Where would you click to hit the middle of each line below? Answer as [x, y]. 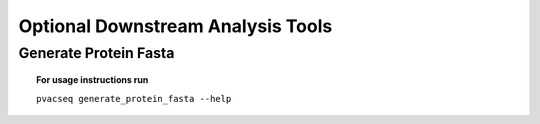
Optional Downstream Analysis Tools [175, 26]
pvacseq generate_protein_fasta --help [134, 98]
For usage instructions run [92, 80]
